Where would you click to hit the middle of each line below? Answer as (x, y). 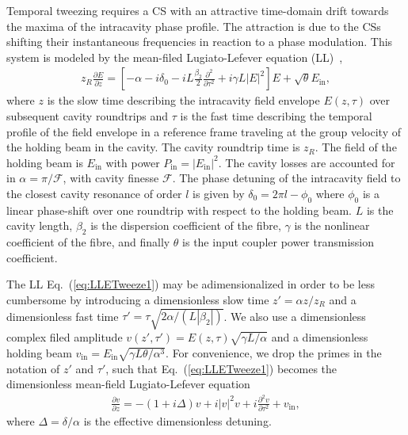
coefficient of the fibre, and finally (88, 242)
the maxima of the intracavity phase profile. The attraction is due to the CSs (194, 26)
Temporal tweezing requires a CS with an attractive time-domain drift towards (198, 10)
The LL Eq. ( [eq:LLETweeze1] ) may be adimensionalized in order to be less (191, 284)
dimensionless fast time (63, 316)
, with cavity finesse (111, 178)
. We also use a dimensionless (295, 316)
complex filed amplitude (65, 337)
